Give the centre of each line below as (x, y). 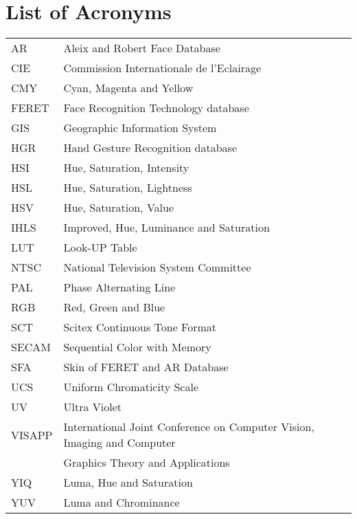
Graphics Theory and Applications (147, 463)
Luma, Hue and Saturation (128, 483)
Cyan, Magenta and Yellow (128, 88)
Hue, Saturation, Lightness (128, 188)
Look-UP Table (100, 247)
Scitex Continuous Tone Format (140, 327)
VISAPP (32, 434)
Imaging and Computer (119, 443)
